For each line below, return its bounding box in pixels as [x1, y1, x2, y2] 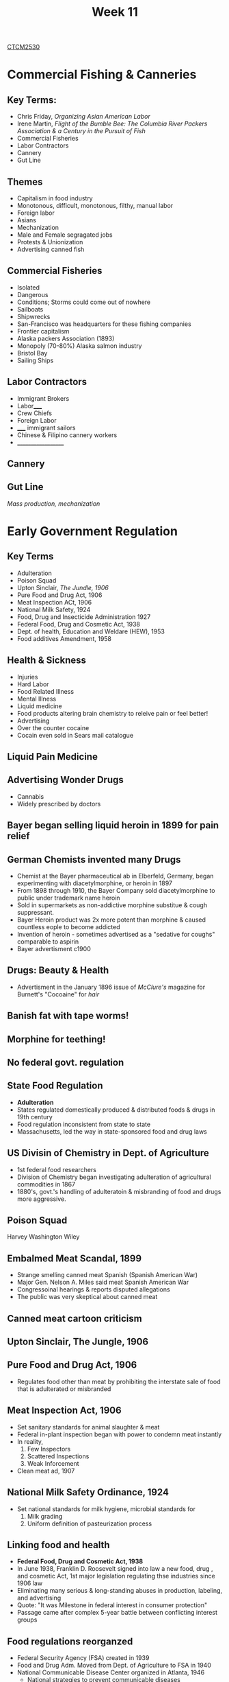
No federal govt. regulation [7, 1057, 124, 1068]
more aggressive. [16, 1195, 66, 1203]
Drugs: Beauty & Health [7, 965, 109, 977]
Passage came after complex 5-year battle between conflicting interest [16, 1609, 217, 1617]
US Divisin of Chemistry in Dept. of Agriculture [7, 1147, 210, 1159]
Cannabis [16, 792, 44, 800]
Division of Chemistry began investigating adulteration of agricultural [16, 1173, 211, 1181]
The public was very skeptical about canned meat [16, 1293, 158, 1301]
